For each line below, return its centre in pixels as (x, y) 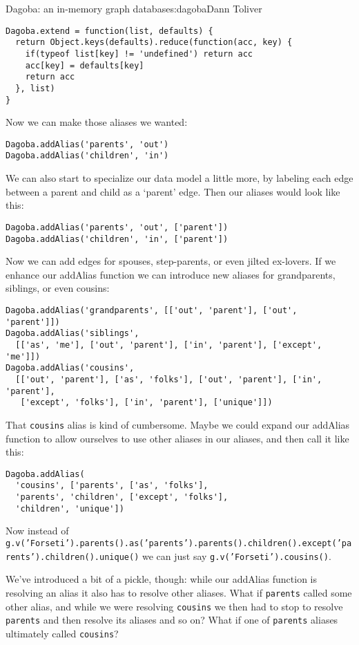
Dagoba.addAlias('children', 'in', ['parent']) (117, 239)
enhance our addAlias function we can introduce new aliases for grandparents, (171, 274)
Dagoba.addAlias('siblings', (72, 334)
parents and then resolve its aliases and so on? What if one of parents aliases (172, 620)
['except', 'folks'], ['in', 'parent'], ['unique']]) (146, 403)
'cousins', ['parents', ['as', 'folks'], (112, 486)
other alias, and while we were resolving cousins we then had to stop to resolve (174, 606)
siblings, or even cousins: (58, 288)
